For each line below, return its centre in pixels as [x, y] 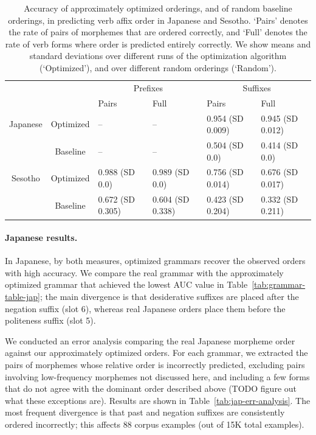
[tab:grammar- [279, 284]
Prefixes [148, 87]
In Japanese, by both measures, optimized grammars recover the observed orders [155, 261]
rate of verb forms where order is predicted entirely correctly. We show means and [158, 43]
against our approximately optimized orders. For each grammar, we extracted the [156, 353]
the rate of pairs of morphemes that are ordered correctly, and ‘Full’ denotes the [158, 32]
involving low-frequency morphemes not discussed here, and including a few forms [157, 376]
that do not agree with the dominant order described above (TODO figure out [151, 388]
